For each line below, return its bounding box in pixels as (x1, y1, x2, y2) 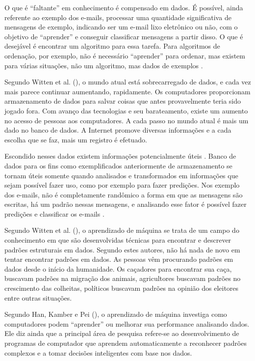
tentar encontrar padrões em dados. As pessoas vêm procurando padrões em (4, 254, 233, 264)
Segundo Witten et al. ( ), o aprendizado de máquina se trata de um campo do (4, 225, 239, 235)
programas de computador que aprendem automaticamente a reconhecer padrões (4, 338, 247, 348)
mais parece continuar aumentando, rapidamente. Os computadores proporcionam (4, 86, 251, 96)
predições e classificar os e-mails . (4, 208, 104, 219)
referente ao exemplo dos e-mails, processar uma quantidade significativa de (4, 12, 231, 22)
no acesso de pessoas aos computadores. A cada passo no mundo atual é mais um (4, 115, 249, 125)
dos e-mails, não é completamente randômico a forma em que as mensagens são (4, 189, 243, 199)
